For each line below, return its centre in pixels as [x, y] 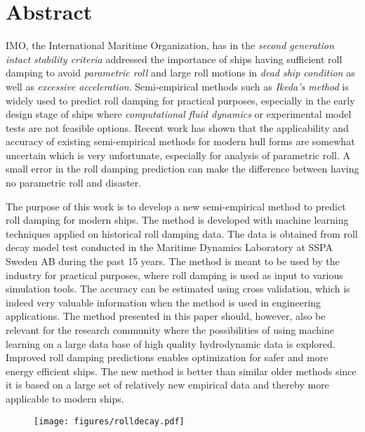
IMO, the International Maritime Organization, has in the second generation [170, 45]
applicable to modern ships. [65, 398]
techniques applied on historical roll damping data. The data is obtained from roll [182, 233]
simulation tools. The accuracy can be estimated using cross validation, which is [178, 289]
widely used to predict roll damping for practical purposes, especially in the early [180, 100]
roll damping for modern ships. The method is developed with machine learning [177, 220]
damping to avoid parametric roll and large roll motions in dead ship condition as [180, 73]
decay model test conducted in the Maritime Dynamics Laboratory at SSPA [169, 247]
